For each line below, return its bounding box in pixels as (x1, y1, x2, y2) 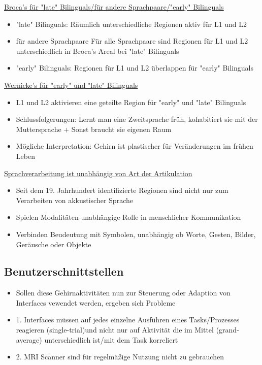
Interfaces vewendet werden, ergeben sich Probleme (16, 297, 176, 308)
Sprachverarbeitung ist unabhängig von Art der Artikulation (4, 168, 192, 178)
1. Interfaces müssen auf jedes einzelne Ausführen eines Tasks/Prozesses (16, 314, 240, 325)
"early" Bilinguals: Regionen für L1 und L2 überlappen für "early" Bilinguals (16, 62, 254, 73)
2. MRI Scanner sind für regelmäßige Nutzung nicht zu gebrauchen (16, 351, 224, 362)
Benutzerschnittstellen (4, 263, 124, 279)
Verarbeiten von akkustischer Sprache (16, 194, 133, 205)
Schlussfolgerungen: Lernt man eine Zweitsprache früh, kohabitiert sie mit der (16, 114, 258, 124)
